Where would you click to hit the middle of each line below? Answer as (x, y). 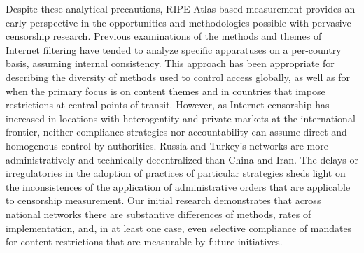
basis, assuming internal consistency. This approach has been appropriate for (170, 63)
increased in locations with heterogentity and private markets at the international (181, 118)
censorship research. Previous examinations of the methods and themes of (164, 36)
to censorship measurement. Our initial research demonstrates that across (163, 200)
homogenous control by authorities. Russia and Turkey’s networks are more (167, 145)
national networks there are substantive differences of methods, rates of (159, 214)
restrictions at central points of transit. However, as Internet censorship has (168, 104)
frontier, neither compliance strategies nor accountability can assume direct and (176, 132)
